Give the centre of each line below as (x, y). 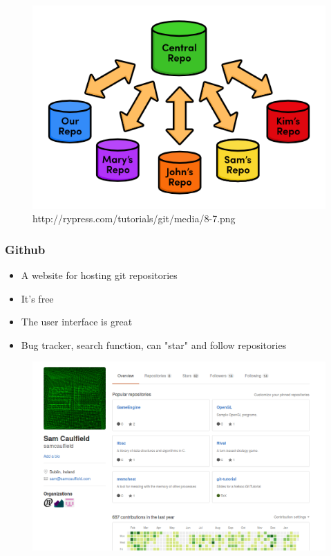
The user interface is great (77, 322)
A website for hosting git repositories (99, 275)
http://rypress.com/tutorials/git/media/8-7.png (134, 218)
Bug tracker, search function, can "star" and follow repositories (154, 344)
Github (25, 249)
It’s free (37, 298)
